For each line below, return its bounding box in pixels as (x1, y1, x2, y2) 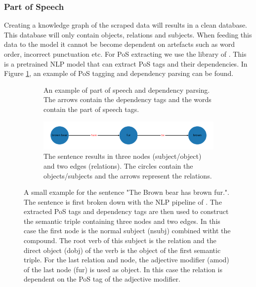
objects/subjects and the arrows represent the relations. (43, 170, 212, 180)
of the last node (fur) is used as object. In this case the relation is (24, 264, 222, 274)
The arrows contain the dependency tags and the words (43, 94, 212, 105)
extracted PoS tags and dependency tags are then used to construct (24, 206, 229, 216)
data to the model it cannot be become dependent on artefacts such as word (4, 39, 235, 49)
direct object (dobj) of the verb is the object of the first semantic (24, 245, 221, 255)
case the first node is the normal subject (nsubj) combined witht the (24, 225, 231, 236)
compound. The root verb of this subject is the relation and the (24, 235, 216, 246)
